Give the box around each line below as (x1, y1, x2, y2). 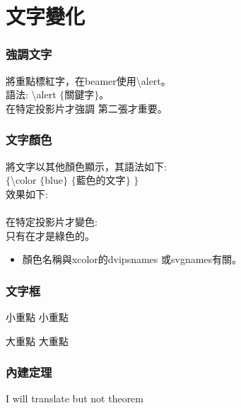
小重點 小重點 (6, 309, 69, 324)
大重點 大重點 (6, 333, 69, 348)
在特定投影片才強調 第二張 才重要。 (6, 100, 167, 115)
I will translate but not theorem (6, 391, 143, 406)
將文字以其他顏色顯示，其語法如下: (6, 158, 167, 173)
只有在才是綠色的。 (6, 228, 95, 243)
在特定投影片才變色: (6, 214, 98, 228)
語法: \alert (6, 87, 57, 102)
